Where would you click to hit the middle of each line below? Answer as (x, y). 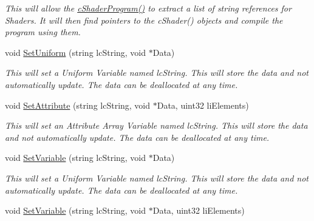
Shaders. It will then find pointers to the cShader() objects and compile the (144, 20)
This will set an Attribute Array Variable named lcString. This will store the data (156, 125)
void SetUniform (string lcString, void (76, 52)
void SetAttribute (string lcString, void (78, 105)
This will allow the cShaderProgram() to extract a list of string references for (148, 8)
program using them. (43, 32)
